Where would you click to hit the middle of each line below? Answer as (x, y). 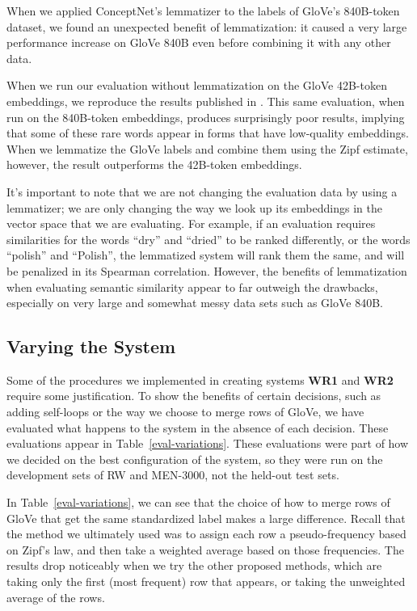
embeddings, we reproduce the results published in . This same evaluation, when (206, 101)
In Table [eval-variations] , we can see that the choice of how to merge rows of (198, 502)
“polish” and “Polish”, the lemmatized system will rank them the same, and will (206, 255)
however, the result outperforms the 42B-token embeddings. (154, 164)
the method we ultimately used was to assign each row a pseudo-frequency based (206, 534)
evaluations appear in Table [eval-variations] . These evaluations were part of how (208, 443)
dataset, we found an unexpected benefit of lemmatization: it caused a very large (207, 26)
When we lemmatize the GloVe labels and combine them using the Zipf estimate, (207, 148)
